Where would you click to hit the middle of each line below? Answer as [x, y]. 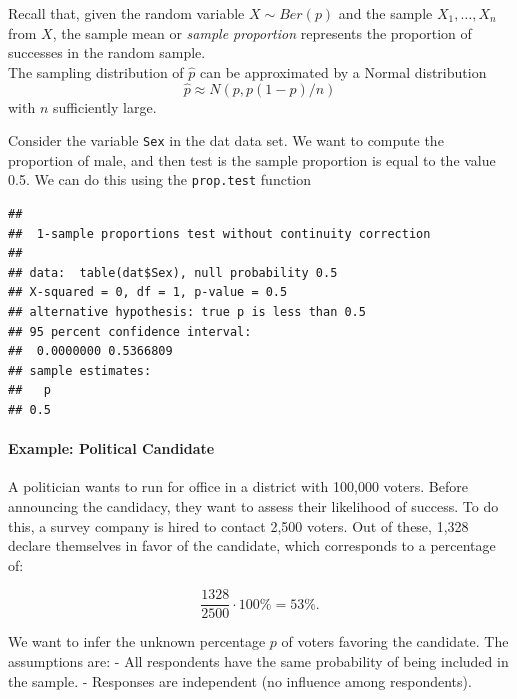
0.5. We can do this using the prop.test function [160, 179]
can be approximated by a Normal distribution [343, 71]
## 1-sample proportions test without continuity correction [219, 233]
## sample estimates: [80, 370]
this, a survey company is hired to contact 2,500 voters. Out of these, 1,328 [238, 525]
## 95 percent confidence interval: [130, 331]
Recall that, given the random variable [126, 13]
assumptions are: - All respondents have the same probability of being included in [258, 661]
